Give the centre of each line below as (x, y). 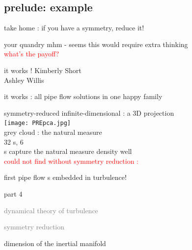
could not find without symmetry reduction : (71, 161)
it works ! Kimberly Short (43, 70)
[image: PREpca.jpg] (38, 123)
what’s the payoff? (32, 54)
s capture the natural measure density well (68, 151)
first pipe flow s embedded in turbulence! (65, 177)
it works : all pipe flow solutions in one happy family (83, 96)
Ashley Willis (24, 80)
